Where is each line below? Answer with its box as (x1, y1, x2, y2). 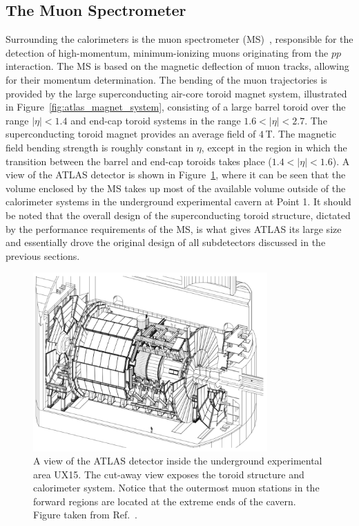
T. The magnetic (265, 126, 337, 141)
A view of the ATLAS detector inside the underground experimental (33, 453, 322, 468)
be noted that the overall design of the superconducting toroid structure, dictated (6, 207, 351, 222)
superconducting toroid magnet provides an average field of (6, 126, 256, 141)
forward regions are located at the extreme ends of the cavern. (33, 494, 296, 508)
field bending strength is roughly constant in (6, 140, 194, 154)
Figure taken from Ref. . (33, 507, 137, 522)
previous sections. (6, 248, 80, 263)
